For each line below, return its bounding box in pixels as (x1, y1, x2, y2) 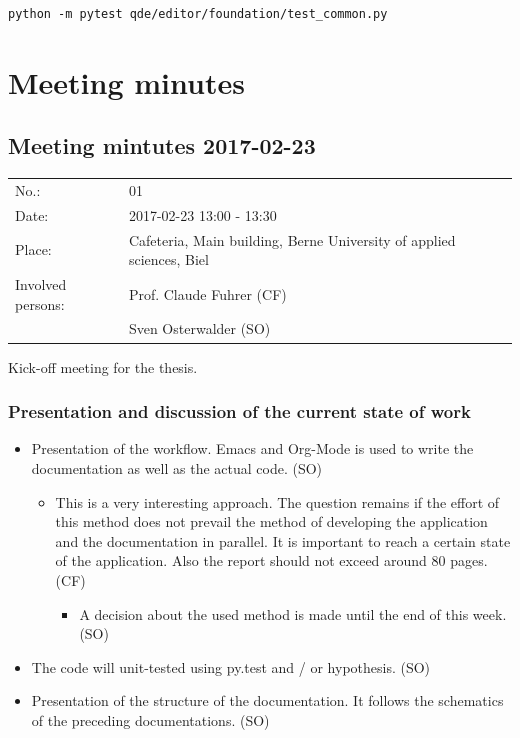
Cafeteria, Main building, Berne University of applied (128, 229, 456, 250)
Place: (15, 239, 52, 260)
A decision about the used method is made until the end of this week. (79, 603, 507, 624)
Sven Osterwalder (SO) (128, 318, 271, 339)
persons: (15, 293, 65, 314)
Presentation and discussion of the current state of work (8, 399, 471, 424)
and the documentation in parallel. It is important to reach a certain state (55, 530, 511, 551)
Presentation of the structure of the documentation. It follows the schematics (31, 690, 504, 711)
